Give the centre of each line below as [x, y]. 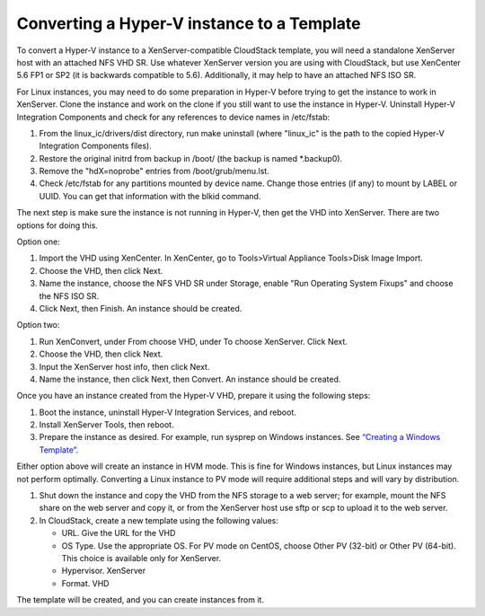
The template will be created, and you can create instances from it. [141, 600]
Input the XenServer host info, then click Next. [124, 366]
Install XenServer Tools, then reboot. [106, 425]
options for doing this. [57, 225]
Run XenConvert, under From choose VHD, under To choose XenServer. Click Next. [193, 341]
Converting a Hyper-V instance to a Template [189, 23]
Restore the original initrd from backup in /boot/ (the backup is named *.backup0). [191, 158]
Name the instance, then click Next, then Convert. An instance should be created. [190, 379]
